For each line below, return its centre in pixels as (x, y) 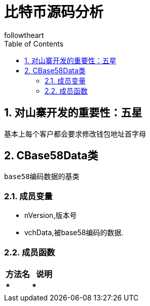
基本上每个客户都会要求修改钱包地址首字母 (75, 134)
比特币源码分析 (54, 12)
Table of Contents (34, 43)
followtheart (24, 35)
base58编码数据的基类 (42, 177)
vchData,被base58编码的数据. (74, 233)
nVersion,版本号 (51, 215)
